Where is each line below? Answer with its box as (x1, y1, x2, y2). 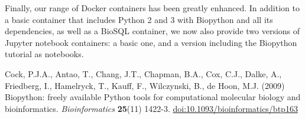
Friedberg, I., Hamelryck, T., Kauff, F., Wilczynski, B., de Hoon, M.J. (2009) (5, 79, 285, 91)
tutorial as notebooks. (5, 48, 84, 60)
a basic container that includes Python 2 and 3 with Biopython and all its (5, 13, 273, 25)
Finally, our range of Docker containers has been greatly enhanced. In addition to (5, 2, 300, 14)
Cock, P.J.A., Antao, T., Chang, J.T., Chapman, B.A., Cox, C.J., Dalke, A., (5, 67, 282, 80)
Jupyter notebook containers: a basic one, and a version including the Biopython (5, 36, 297, 48)
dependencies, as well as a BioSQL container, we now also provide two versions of (5, 25, 300, 37)
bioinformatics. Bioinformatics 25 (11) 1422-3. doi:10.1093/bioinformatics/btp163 (5, 102, 298, 114)
